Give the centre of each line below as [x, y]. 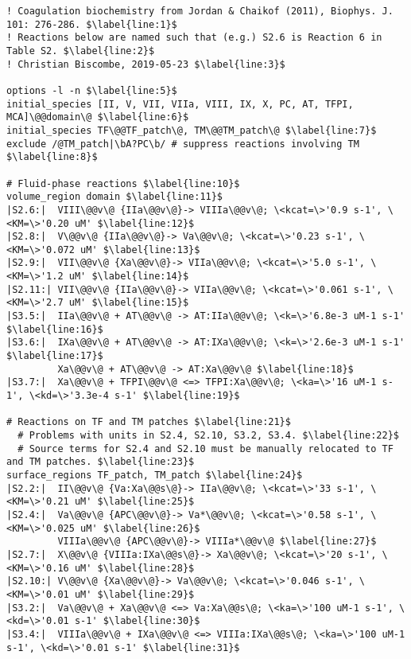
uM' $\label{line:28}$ [134, 568]
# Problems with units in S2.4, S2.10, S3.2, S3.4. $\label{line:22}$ [208, 435]
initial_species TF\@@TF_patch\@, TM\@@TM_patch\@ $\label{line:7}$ [192, 130]
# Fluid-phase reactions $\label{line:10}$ [123, 183]
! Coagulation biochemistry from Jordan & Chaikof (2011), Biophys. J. [200, 11]
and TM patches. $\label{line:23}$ [101, 462]
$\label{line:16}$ [55, 329]
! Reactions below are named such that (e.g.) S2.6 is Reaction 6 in [194, 38]
